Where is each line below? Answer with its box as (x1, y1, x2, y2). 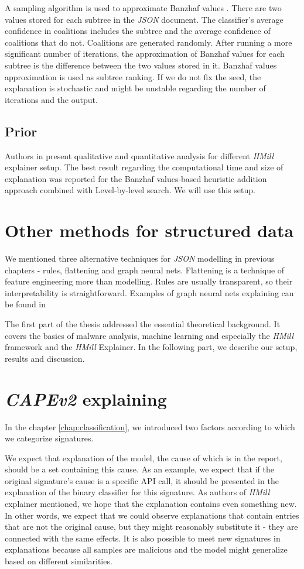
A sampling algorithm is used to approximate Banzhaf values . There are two (5, 2, 282, 13)
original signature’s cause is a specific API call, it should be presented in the (5, 474, 279, 486)
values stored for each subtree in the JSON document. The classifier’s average (5, 13, 283, 25)
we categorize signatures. (5, 432, 94, 444)
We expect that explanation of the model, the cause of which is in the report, (5, 451, 282, 464)
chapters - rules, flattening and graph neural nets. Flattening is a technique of (5, 263, 285, 276)
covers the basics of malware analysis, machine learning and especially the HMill (5, 329, 293, 341)
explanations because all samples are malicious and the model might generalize (5, 543, 288, 556)
